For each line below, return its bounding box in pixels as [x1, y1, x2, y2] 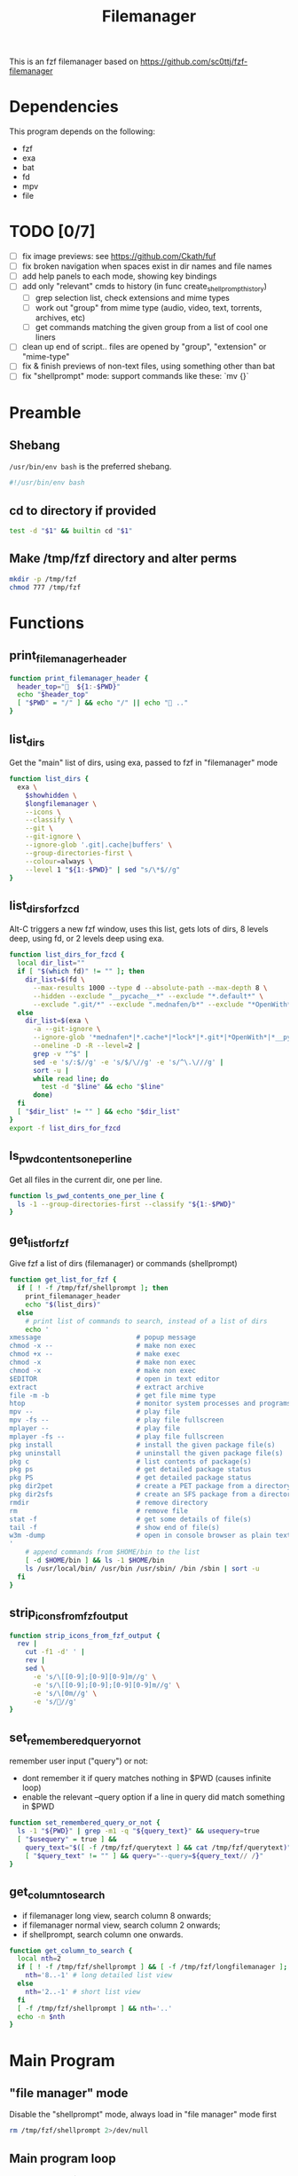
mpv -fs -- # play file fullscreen [9, 1415, 224, 1425]
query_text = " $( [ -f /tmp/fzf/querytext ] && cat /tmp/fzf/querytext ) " [25, 1843, 292, 1852]
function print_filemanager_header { [9, 674, 149, 682]
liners [35, 332, 56, 343]
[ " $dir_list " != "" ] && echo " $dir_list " [17, 1108, 181, 1116]
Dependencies [9, 97, 119, 117]
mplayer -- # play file [9, 1424, 180, 1433]
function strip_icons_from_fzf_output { [9, 1631, 161, 1640]
